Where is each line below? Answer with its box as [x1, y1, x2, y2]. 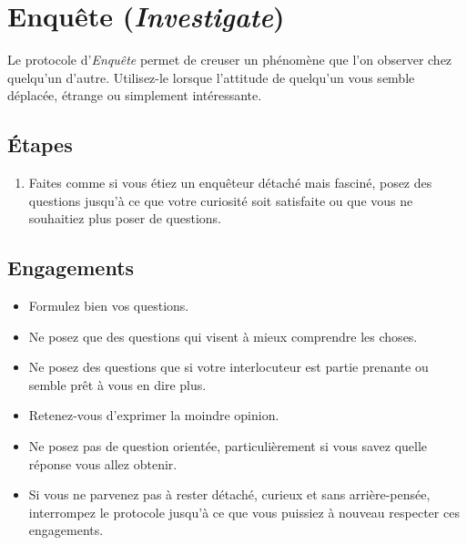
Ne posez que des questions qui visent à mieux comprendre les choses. [28, 326, 418, 345]
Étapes [7, 130, 73, 159]
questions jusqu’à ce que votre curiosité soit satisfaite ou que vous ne [28, 190, 413, 210]
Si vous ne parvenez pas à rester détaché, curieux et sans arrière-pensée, [28, 485, 431, 504]
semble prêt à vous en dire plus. [28, 375, 207, 394]
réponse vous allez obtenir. [28, 454, 178, 473]
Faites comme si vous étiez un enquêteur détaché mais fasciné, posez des [28, 173, 432, 192]
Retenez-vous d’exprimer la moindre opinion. [28, 406, 279, 425]
